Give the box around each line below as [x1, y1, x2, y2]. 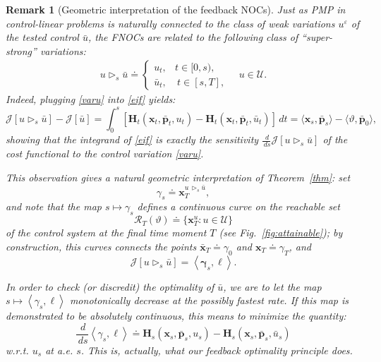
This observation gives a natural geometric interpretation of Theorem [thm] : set [6, 169, 351, 184]
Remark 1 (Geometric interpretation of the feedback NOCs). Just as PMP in [6, 2, 346, 16]
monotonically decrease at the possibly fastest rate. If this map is [69, 293, 349, 308]
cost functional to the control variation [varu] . [6, 146, 204, 161]
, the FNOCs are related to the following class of [87, 30, 298, 44]
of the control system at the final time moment [6, 225, 207, 240]
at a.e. [45, 343, 73, 358]
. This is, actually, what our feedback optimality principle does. [80, 343, 353, 358]
